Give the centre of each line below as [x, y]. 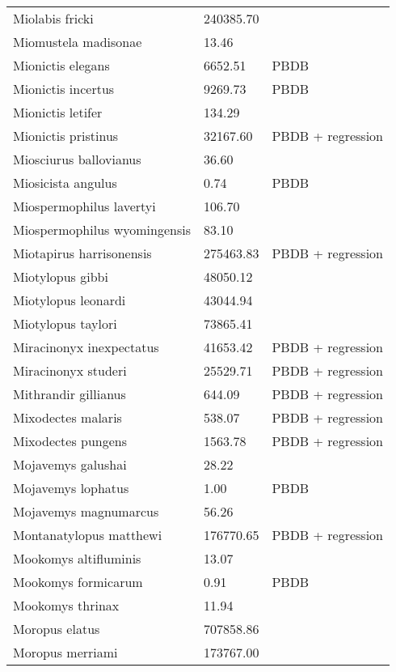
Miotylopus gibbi [61, 276]
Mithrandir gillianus [70, 394]
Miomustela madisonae [78, 42]
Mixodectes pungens [70, 441]
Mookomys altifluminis [77, 558]
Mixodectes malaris [67, 417]
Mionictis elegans [61, 65]
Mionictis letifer [58, 112]
